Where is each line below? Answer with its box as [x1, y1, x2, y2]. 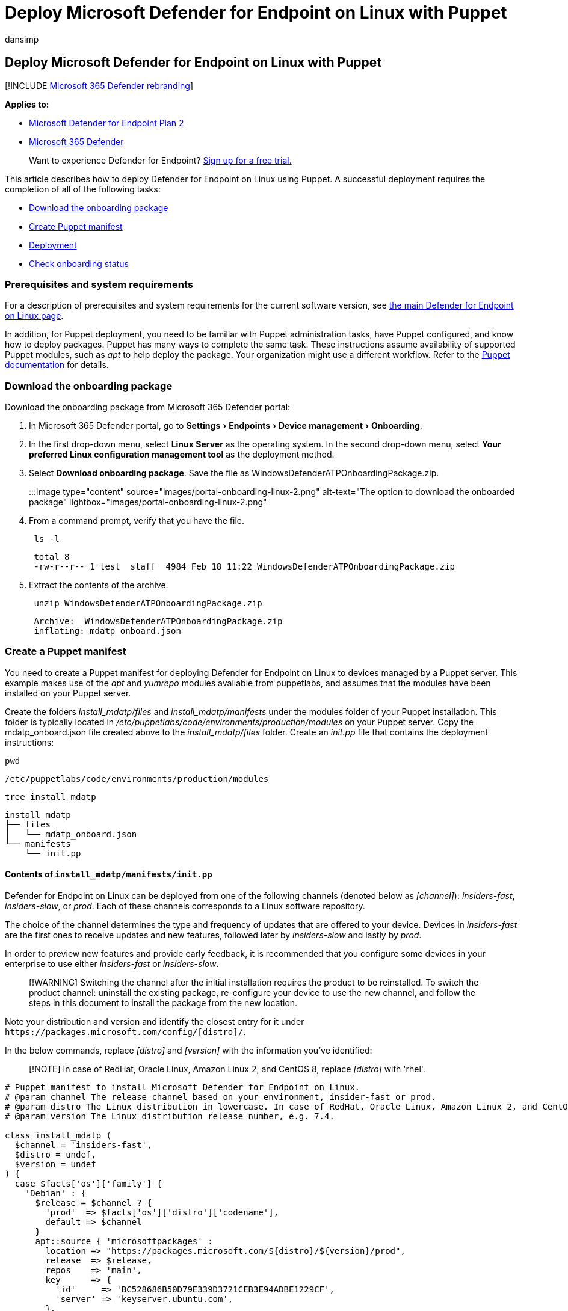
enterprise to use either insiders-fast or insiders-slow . [5, 959, 219, 969]
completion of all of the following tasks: [5, 183, 161, 194]
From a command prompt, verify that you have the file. [29, 515, 244, 526]
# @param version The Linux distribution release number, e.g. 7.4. [5, 1111, 335, 1122]
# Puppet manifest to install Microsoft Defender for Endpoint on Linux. [5, 1082, 360, 1093]
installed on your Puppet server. [5, 687, 131, 698]
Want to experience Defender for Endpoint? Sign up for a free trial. [29, 155, 292, 165]
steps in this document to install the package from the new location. [29, 998, 298, 1009]
